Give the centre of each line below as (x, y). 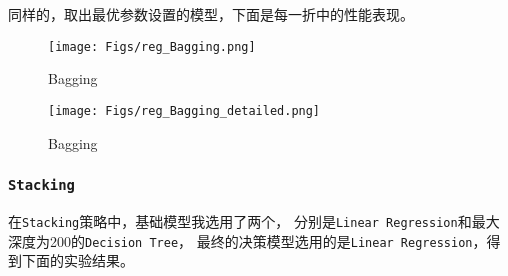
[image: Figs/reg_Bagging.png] (152, 46)
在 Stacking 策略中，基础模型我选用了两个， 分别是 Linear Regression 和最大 (254, 220)
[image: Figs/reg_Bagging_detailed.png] (184, 110)
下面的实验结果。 (77, 260)
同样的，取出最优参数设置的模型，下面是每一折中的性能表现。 (211, 14)
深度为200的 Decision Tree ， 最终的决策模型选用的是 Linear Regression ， (247, 240)
